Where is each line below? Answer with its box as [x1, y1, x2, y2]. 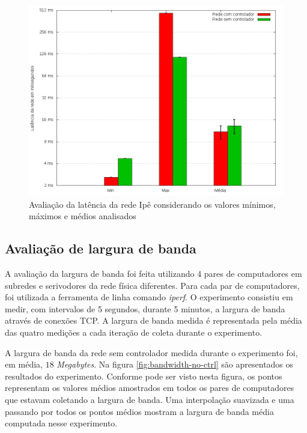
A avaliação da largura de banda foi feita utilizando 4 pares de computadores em [5, 267, 302, 279]
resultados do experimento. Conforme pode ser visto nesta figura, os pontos [5, 369, 282, 382]
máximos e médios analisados [29, 210, 136, 222]
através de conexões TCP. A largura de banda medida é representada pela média [5, 314, 302, 327]
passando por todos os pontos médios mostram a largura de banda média [5, 405, 274, 417]
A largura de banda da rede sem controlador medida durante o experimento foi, [5, 346, 298, 359]
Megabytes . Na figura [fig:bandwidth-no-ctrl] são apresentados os [56, 358, 294, 371]
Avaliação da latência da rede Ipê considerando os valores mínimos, [29, 198, 276, 210]
